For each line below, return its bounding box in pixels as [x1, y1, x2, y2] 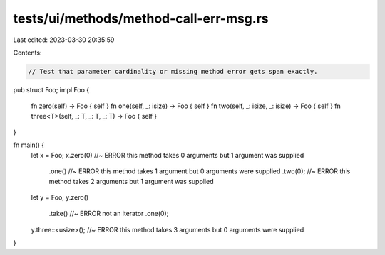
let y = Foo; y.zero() [31, 193, 89, 202]
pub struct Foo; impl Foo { [13, 85, 90, 94]
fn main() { [13, 141, 45, 149]
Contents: [13, 48, 42, 57]
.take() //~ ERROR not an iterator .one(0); [48, 210, 169, 218]
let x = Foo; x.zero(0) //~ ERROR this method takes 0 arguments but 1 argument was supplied [31, 151, 304, 159]
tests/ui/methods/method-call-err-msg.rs [13, 11, 269, 26]
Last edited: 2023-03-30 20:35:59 [13, 36, 115, 44]
